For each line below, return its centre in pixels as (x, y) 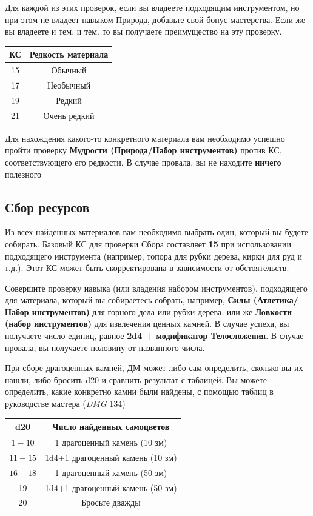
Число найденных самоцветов (111, 427)
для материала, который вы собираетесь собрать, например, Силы (128, 300)
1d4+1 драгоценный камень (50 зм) (111, 487)
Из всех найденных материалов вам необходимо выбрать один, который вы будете (157, 232)
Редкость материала (69, 54)
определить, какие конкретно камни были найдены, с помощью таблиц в (139, 391)
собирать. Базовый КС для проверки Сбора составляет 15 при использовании (148, 243)
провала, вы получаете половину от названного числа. (105, 347)
